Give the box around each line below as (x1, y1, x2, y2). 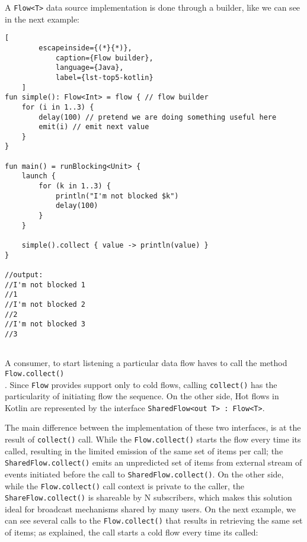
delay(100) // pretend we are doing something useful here (39, 113, 277, 121)
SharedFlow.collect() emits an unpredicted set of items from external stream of (5, 456, 302, 469)
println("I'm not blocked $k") (55, 191, 179, 200)
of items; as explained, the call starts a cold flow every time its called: (5, 526, 258, 538)
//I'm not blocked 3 (5, 320, 86, 329)
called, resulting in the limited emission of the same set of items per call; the (5, 444, 283, 457)
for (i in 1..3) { (21, 102, 94, 111)
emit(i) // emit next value (39, 123, 149, 132)
